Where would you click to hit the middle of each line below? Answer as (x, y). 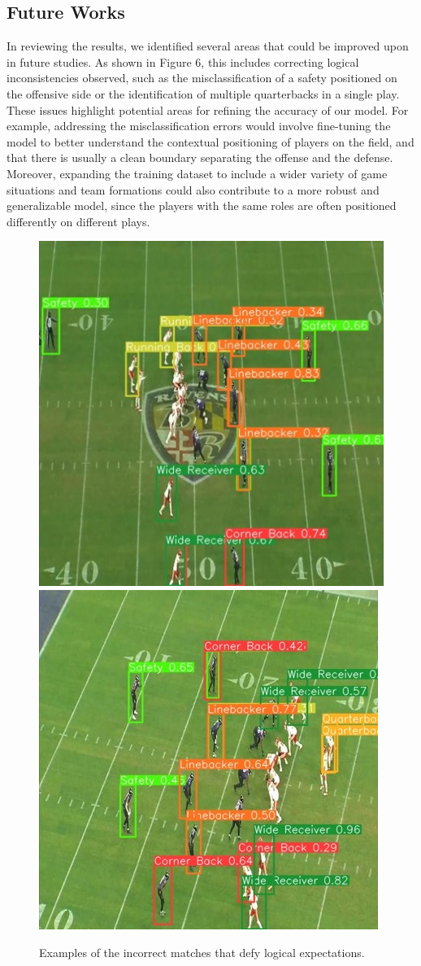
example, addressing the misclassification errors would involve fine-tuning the (199, 126)
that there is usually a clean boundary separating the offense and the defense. (200, 157)
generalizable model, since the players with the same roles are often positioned (202, 205)
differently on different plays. (78, 221)
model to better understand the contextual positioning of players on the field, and (210, 141)
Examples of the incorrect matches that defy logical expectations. (202, 952)
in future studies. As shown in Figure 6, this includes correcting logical (183, 61)
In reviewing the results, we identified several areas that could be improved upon (208, 46)
